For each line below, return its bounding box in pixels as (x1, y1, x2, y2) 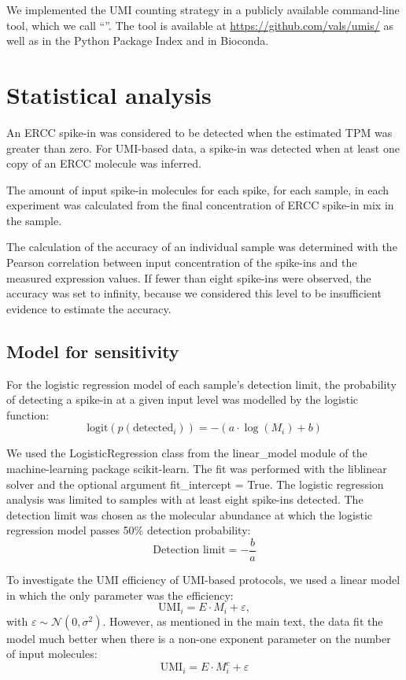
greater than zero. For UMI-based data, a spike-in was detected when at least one (6, 139, 400, 156)
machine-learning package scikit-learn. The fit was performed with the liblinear (6, 460, 387, 477)
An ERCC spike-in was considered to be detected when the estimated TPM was (6, 124, 393, 140)
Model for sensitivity (6, 338, 179, 363)
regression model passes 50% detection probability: (6, 522, 251, 538)
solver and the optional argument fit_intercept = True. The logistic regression (6, 475, 384, 492)
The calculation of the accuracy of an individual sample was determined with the (6, 238, 397, 255)
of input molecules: (6, 645, 98, 662)
